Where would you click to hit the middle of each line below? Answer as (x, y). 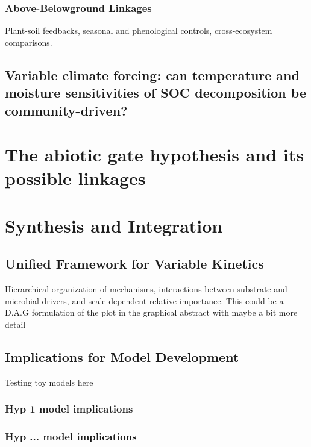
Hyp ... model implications (71, 436)
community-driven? (66, 110)
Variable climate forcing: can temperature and (152, 74)
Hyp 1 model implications (69, 409)
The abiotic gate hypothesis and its (155, 155)
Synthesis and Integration (114, 225)
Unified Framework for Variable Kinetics (134, 264)
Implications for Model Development (122, 356)
